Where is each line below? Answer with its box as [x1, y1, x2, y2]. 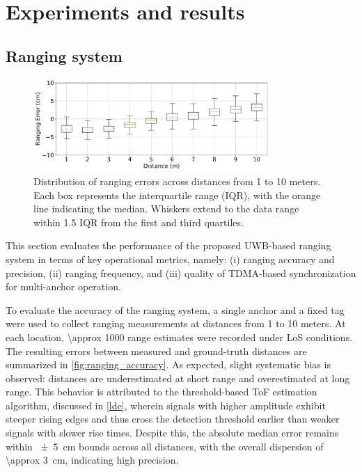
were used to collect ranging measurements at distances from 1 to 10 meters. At [6, 316, 346, 331]
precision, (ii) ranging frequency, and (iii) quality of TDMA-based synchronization [6, 265, 356, 280]
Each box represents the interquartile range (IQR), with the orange [33, 187, 321, 202]
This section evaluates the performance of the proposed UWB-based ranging [6, 238, 331, 253]
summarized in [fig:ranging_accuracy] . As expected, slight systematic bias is [6, 357, 331, 372]
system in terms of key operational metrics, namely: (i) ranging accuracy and [6, 251, 335, 266]
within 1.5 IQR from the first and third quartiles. [33, 214, 244, 229]
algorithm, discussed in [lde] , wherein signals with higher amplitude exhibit [6, 398, 326, 412]
